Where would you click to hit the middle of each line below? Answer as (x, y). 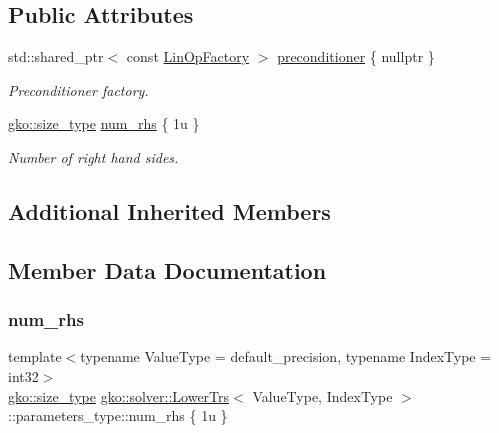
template (35, 356)
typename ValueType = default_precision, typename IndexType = (286, 356)
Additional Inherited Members (169, 210)
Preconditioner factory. (78, 89)
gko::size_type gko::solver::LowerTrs (119, 395)
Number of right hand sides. (93, 156)
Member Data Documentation (167, 269)
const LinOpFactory (188, 56)
